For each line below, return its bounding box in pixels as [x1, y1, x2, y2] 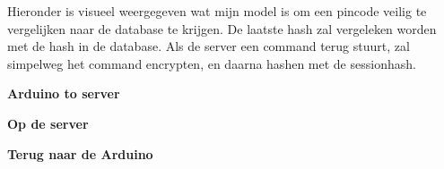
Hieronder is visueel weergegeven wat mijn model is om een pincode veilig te [7, 2, 427, 20]
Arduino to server [7, 84, 120, 103]
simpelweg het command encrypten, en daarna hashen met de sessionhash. [7, 54, 416, 72]
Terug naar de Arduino [7, 144, 153, 163]
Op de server [7, 114, 89, 132]
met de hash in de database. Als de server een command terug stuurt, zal [7, 37, 410, 55]
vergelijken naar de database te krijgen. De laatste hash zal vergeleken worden [7, 19, 437, 38]
